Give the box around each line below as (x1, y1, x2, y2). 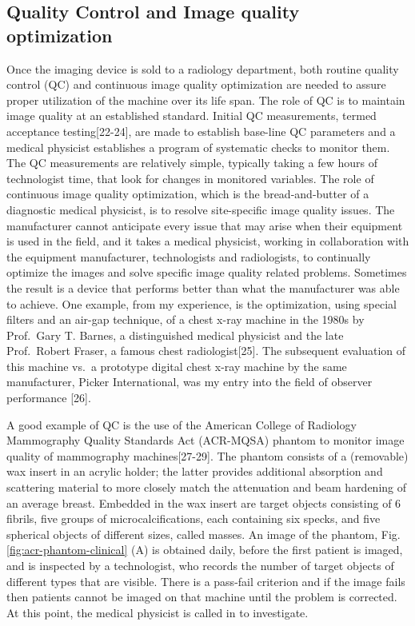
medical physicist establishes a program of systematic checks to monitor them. (6, 138, 390, 155)
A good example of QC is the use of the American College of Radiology (6, 416, 357, 433)
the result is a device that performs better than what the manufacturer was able (6, 279, 400, 296)
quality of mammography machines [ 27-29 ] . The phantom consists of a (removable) (6, 447, 409, 464)
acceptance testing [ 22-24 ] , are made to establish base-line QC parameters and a (6, 122, 396, 139)
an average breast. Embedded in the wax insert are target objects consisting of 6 (6, 494, 401, 511)
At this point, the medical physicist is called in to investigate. (6, 604, 309, 620)
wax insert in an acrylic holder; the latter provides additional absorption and (6, 463, 383, 480)
